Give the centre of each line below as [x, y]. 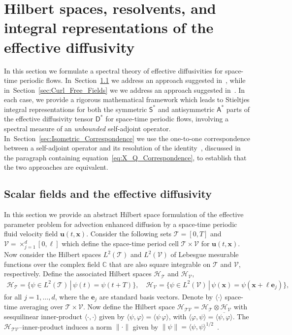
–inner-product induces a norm [65, 326]
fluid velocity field [31, 234]
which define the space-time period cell [120, 243]
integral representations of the [109, 27]
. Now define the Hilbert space [129, 307]
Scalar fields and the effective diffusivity [108, 194]
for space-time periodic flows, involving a [167, 119]
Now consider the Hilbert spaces [53, 254]
